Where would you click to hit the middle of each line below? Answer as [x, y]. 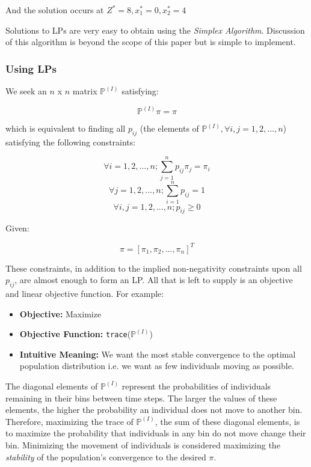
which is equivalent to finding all [66, 128]
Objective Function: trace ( [75, 334]
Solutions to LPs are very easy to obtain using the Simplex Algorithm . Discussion [155, 30]
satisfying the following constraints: [71, 142]
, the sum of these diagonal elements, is [227, 421]
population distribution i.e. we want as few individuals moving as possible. [157, 366]
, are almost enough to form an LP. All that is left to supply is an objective [154, 280]
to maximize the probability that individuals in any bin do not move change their [156, 433]
